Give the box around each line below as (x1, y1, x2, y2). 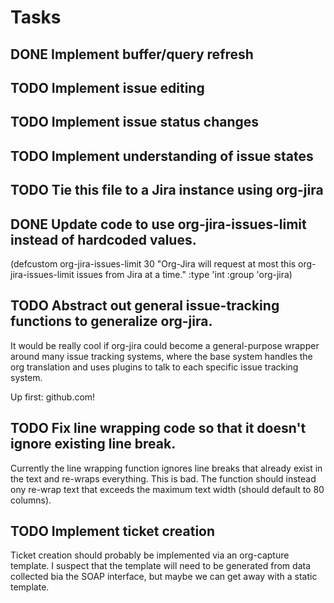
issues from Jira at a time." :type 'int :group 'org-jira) (76, 268, 293, 280)
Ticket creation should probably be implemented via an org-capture (10, 549, 290, 561)
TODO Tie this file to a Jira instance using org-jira (10, 182, 324, 199)
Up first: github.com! (10, 391, 96, 403)
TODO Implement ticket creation (10, 522, 216, 540)
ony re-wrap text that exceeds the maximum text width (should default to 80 (10, 483, 325, 495)
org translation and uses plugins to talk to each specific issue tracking (10, 361, 299, 373)
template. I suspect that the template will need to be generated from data (10, 560, 312, 572)
